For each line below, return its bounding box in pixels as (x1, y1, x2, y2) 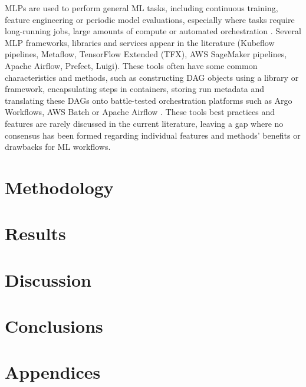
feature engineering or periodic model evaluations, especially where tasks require (5, 13, 295, 25)
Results (5, 221, 66, 245)
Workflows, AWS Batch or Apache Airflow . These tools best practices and (5, 106, 275, 118)
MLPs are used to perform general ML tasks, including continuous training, (5, 2, 278, 14)
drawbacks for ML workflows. (5, 140, 111, 153)
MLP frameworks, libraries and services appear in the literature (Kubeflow (5, 36, 275, 48)
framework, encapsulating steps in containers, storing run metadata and (5, 83, 265, 95)
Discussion (5, 267, 91, 291)
